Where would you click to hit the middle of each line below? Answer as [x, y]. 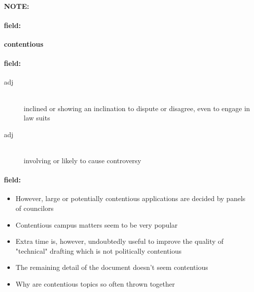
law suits [37, 118]
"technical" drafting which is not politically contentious [98, 250]
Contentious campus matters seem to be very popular [97, 224]
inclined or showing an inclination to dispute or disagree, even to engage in [137, 108]
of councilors [35, 208]
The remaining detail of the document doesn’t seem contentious [112, 267]
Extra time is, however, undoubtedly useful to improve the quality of [120, 241]
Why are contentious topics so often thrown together [95, 283]
